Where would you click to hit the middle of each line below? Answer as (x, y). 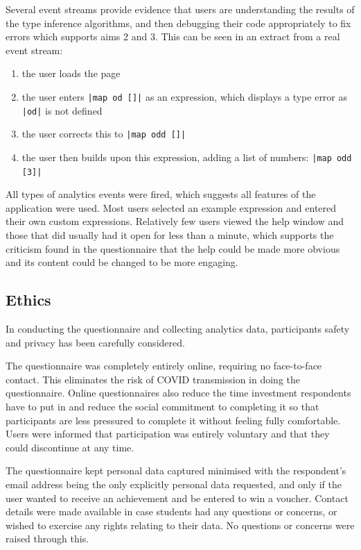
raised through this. (47, 539)
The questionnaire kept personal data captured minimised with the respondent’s (176, 470)
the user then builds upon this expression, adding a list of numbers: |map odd (187, 157)
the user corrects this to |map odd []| (104, 134)
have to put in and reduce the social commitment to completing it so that (162, 406)
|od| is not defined (62, 110)
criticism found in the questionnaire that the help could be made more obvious (173, 248)
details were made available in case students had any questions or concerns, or (171, 511)
